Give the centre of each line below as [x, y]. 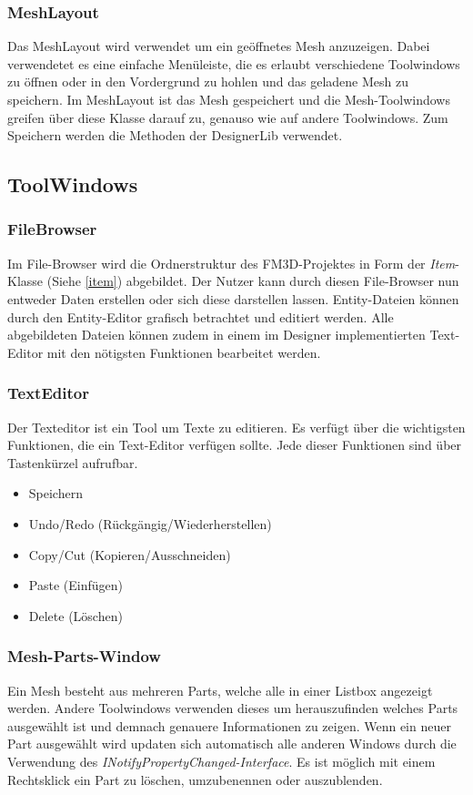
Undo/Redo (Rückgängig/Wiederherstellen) [150, 523]
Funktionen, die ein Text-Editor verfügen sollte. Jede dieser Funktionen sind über [235, 445]
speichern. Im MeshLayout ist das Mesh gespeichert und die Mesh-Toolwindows [229, 99]
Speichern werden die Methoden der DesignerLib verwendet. [175, 135]
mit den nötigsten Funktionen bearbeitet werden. [184, 352]
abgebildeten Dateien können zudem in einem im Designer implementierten [216, 335]
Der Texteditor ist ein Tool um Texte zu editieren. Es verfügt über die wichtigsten [236, 427]
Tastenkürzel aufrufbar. [73, 462]
